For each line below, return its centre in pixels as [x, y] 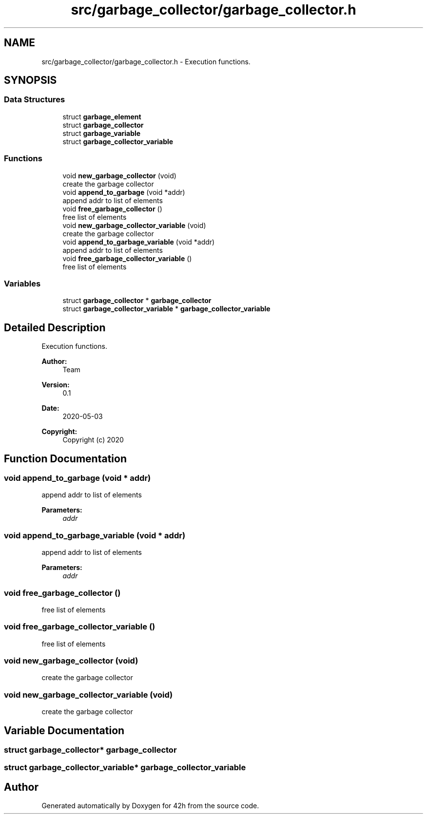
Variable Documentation [64, 730]
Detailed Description [55, 327]
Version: [56, 385]
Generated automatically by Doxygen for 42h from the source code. [150, 806]
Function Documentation [65, 458]
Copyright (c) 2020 [93, 440]
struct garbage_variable [102, 133]
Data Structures [35, 100]
